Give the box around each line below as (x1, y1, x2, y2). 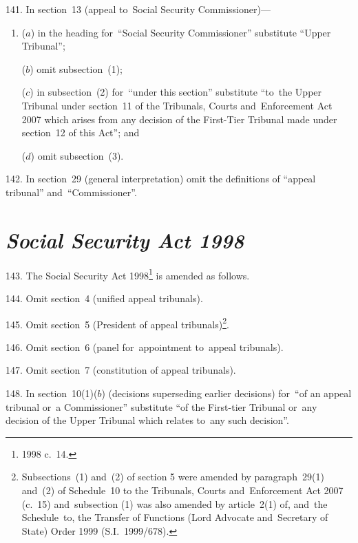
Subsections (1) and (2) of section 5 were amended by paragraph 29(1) (21, 469, 324, 484)
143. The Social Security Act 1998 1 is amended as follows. (6, 266, 250, 282)
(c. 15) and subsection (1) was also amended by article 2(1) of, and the (21, 496, 328, 511)
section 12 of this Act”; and (21, 125, 140, 140)
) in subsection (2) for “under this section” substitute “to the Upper (30, 85, 322, 99)
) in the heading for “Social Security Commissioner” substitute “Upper (30, 25, 331, 39)
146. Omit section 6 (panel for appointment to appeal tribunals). (6, 339, 284, 354)
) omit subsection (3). (30, 148, 124, 162)
